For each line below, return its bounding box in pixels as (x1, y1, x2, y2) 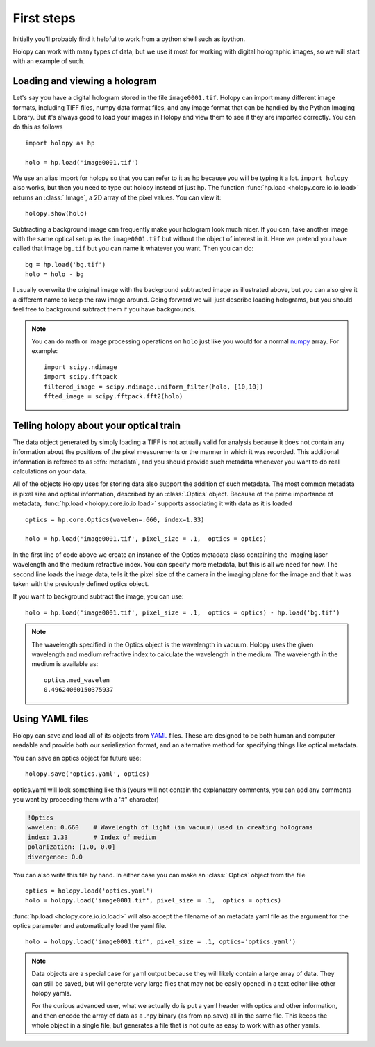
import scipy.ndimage (44, 363, 117, 371)
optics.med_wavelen (44, 676, 110, 684)
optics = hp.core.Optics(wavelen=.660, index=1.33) (25, 515, 205, 523)
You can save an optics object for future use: (12, 754, 142, 762)
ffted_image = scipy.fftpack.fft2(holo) (44, 393, 183, 400)
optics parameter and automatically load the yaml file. (12, 922, 167, 930)
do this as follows (12, 122, 63, 131)
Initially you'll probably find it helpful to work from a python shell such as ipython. (12, 35, 246, 43)
